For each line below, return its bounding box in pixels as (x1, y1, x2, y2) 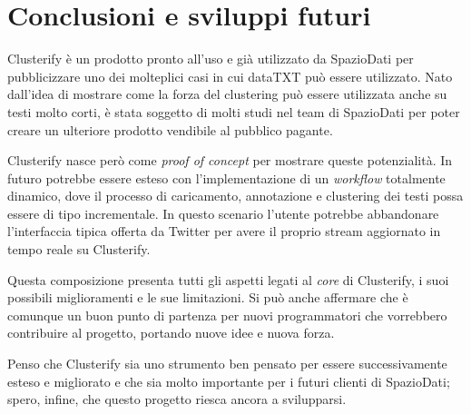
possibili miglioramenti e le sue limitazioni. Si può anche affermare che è (7, 288, 408, 307)
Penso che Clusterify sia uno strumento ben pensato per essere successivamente (7, 354, 447, 373)
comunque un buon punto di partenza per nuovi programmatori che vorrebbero (7, 305, 447, 324)
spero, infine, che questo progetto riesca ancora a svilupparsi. (7, 389, 347, 409)
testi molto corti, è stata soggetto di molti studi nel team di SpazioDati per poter (7, 102, 460, 121)
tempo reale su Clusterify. (7, 240, 151, 259)
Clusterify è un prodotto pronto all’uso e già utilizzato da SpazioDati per (7, 49, 414, 68)
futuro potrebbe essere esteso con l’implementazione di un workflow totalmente (7, 168, 446, 187)
